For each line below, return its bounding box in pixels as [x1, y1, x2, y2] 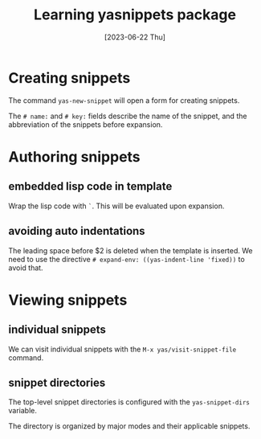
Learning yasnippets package [33, 6, 237, 24]
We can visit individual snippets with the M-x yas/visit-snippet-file [8, 344, 237, 354]
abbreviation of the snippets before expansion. [8, 119, 163, 129]
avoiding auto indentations [8, 224, 146, 238]
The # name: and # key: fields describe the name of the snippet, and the [8, 111, 247, 121]
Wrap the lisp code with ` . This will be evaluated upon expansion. [8, 201, 225, 211]
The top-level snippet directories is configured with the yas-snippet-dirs [8, 397, 251, 407]
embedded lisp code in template [8, 179, 173, 194]
